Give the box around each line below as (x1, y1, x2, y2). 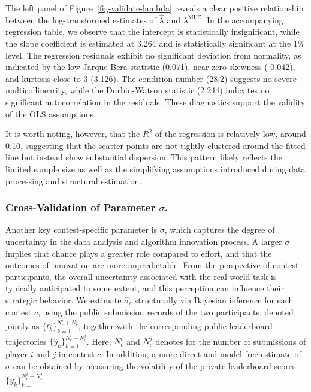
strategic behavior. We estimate (5, 293, 122, 306)
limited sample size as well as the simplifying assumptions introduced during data (5, 162, 306, 175)
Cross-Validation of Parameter (5, 200, 156, 215)
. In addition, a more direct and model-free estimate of (101, 348, 301, 360)
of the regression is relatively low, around (155, 127, 306, 140)
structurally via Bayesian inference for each (134, 293, 294, 306)
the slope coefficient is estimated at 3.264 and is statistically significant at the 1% (5, 37, 305, 49)
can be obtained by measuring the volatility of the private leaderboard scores (13, 359, 296, 372)
